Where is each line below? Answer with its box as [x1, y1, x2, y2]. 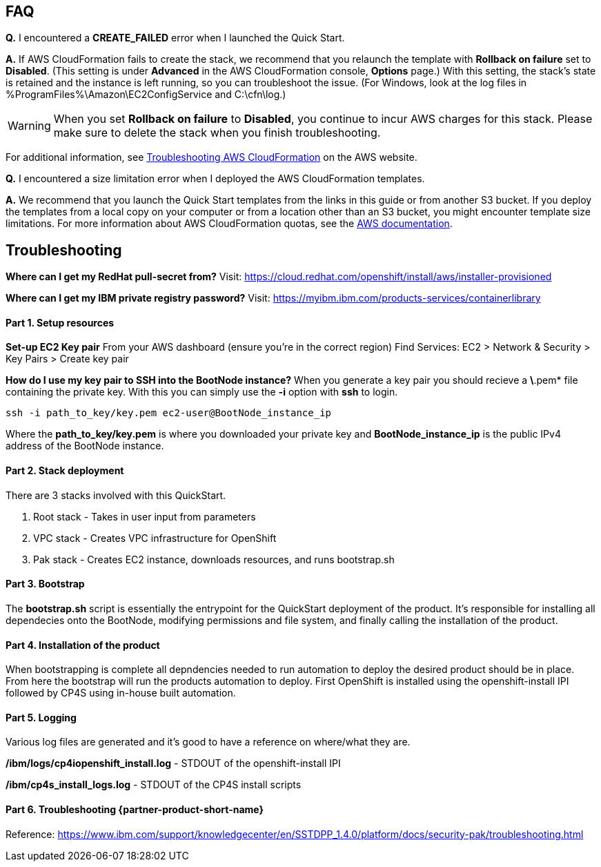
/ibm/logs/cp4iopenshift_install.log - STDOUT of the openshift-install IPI [6, 757, 341, 770]
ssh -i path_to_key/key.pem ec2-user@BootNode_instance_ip [6, 407, 332, 419]
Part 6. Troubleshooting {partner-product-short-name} [6, 803, 264, 815]
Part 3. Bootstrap [6, 578, 85, 590]
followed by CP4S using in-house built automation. [6, 687, 236, 699]
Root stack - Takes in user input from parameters [33, 510, 256, 523]
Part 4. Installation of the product [6, 639, 160, 651]
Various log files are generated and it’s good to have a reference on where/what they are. [6, 736, 411, 748]
